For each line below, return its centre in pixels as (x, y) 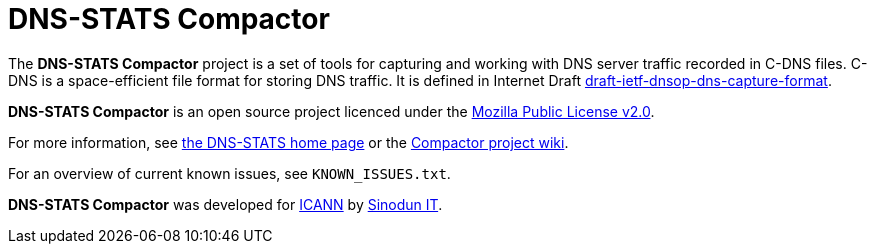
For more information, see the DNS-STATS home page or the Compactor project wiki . (288, 142)
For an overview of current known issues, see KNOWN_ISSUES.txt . (229, 173)
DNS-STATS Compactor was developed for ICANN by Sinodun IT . (225, 204)
